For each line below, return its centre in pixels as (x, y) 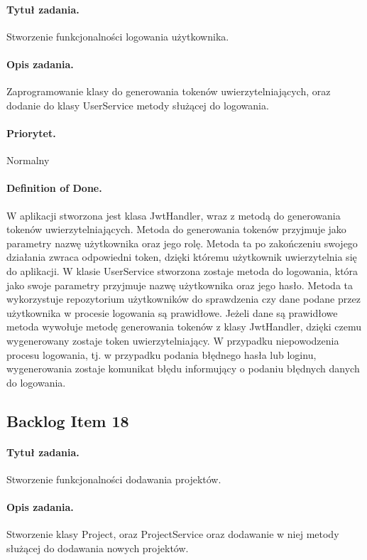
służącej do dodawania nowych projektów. (98, 548)
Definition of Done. (54, 188)
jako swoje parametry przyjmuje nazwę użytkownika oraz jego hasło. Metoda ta (180, 285)
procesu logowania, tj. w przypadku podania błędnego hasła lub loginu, (161, 354)
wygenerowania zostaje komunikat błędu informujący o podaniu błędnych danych (183, 368)
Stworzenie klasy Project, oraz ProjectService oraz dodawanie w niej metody (173, 534)
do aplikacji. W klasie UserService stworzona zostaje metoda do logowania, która (182, 270)
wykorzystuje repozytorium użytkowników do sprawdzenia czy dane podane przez (183, 299)
